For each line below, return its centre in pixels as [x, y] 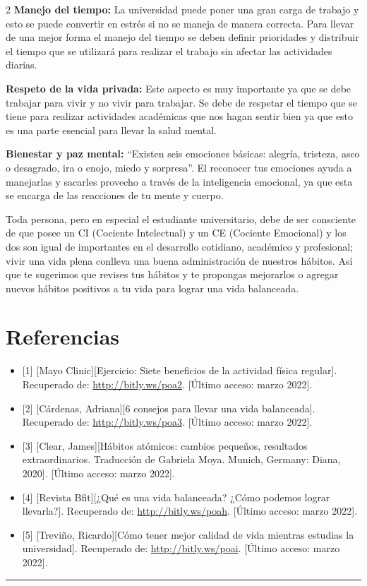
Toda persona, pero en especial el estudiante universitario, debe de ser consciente [181, 219]
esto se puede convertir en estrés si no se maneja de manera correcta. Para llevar [180, 23]
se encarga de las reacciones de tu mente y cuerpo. [115, 195]
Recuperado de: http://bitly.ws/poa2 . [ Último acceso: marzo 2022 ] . [167, 384]
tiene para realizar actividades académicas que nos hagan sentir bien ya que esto [180, 116]
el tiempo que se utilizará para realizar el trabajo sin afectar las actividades [169, 50]
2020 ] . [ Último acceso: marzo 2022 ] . [98, 473]
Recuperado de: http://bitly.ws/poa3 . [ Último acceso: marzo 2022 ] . [167, 422]
